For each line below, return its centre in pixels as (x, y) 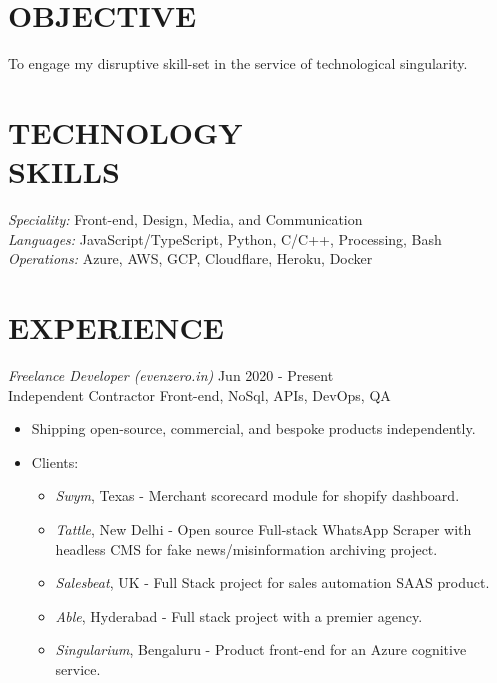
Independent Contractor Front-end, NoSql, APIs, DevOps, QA (199, 394)
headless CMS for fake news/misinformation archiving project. (246, 548)
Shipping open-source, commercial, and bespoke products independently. (253, 428)
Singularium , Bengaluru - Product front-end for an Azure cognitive (261, 649)
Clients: (55, 461)
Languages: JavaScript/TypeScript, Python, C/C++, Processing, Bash (225, 238)
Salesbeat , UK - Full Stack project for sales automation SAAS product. (272, 582)
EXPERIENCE (116, 327)
